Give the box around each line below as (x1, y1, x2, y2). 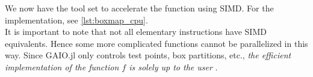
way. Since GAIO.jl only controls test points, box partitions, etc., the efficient (5, 49, 291, 61)
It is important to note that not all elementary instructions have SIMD (5, 25, 267, 38)
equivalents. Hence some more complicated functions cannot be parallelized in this (5, 37, 308, 49)
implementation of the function (5, 60, 119, 73)
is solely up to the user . (129, 60, 218, 73)
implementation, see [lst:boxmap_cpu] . (5, 13, 148, 26)
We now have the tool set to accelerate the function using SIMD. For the (5, 2, 274, 14)
